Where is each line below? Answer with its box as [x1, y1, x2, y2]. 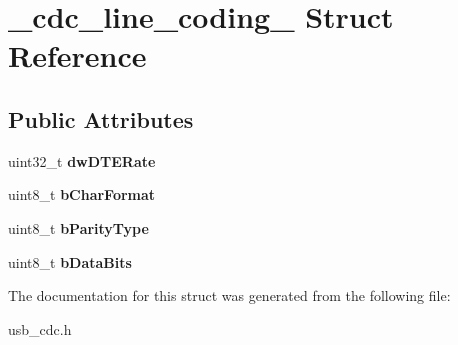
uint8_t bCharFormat [8, 184, 156, 205]
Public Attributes [8, 103, 194, 134]
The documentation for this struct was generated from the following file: [8, 285, 451, 306]
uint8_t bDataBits [8, 251, 132, 272]
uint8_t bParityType [8, 217, 149, 238]
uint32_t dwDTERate [8, 150, 156, 171]
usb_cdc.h [8, 318, 72, 339]
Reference [8, 35, 147, 76]
